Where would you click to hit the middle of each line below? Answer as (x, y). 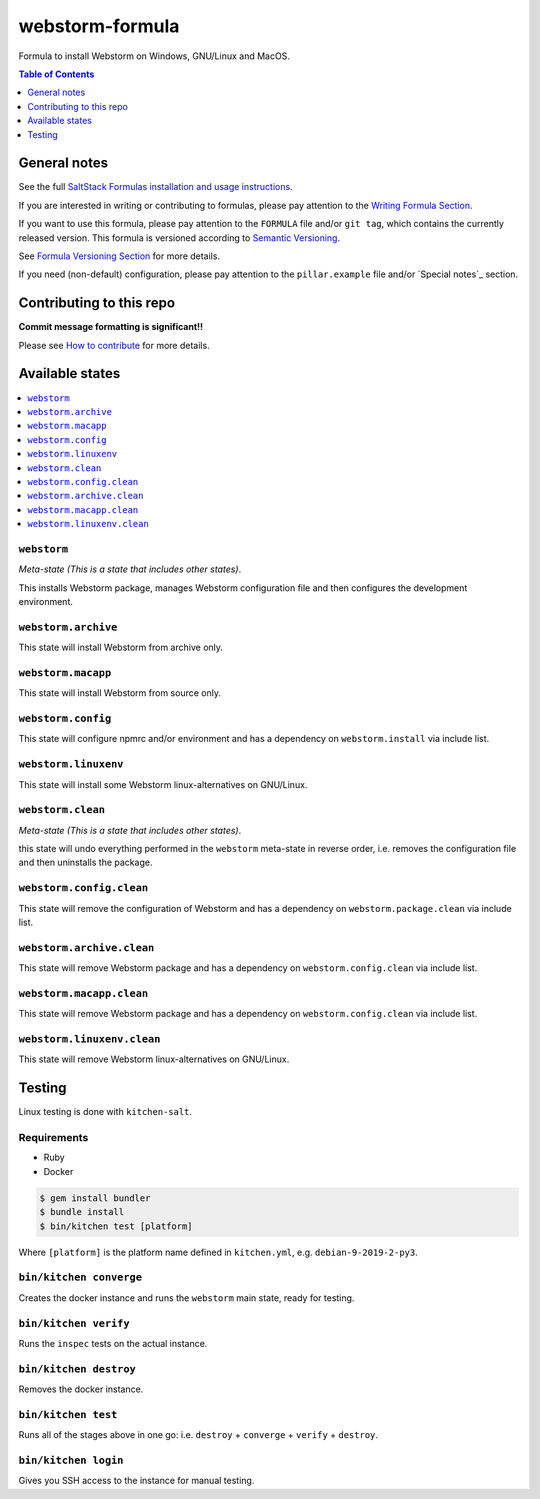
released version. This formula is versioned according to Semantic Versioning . (179, 237)
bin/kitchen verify (74, 1323)
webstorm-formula (99, 26)
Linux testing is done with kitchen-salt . (105, 1112)
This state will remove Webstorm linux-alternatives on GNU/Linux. (154, 1059)
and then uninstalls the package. (85, 862)
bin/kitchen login (71, 1460)
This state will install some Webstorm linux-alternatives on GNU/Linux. (163, 784)
